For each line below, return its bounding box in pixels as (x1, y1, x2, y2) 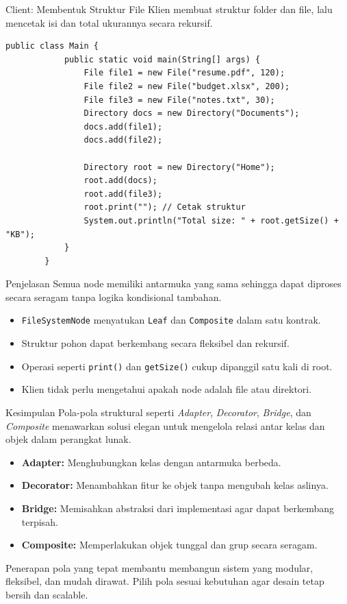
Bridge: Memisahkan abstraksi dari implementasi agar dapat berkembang (21, 500, 335, 515)
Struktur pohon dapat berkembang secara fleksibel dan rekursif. (21, 336, 290, 350)
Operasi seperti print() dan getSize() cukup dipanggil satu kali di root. (21, 359, 333, 373)
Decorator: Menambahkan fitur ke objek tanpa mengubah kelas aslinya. (21, 478, 329, 492)
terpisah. (21, 514, 58, 529)
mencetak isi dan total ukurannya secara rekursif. (5, 15, 213, 29)
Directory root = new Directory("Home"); (83, 162, 275, 172)
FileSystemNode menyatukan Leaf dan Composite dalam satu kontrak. (21, 313, 321, 327)
